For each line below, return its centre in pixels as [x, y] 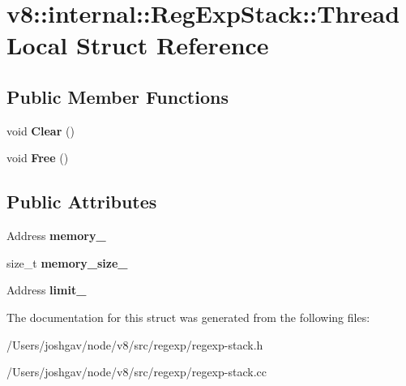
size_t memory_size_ [67, 262]
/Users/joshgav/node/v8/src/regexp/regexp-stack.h [135, 344]
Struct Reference [172, 45]
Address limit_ [47, 290]
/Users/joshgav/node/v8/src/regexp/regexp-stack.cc [137, 372]
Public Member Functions [118, 96]
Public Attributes [82, 202]
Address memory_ [56, 236]
